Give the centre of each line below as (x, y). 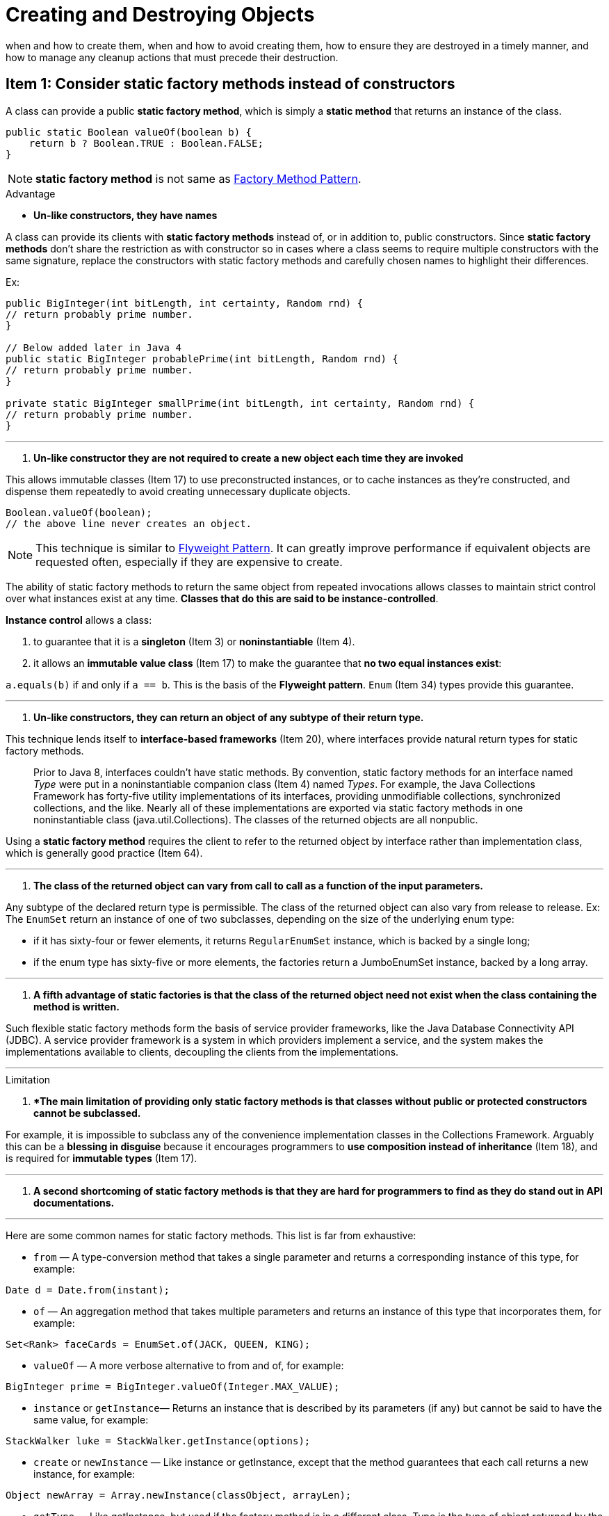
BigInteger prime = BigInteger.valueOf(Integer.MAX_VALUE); (173, 1386)
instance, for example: (84, 1474)
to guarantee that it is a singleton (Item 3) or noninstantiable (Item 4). (194, 641)
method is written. (76, 1006)
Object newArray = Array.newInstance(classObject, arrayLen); (179, 1495)
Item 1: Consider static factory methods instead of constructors (230, 84)
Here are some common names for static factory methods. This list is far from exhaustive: (211, 1235)
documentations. (74, 1202)
